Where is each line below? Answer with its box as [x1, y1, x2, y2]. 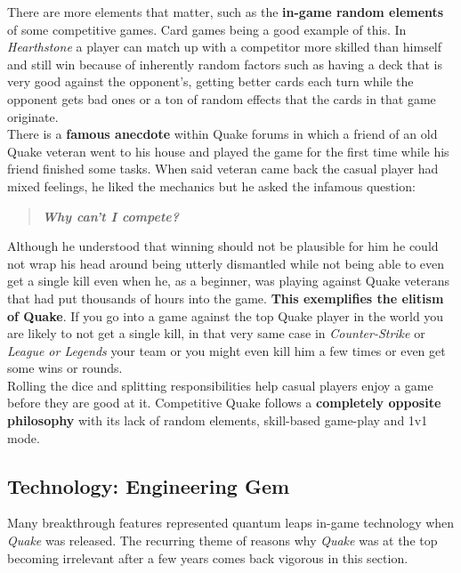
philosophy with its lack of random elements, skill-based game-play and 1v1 [7, 411, 428, 430]
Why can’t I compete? [42, 206, 180, 225]
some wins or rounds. [7, 359, 123, 377]
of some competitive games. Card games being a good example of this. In [7, 20, 407, 38]
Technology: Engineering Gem [7, 472, 290, 499]
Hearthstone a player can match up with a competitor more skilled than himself [7, 37, 442, 56]
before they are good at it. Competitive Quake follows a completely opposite [7, 393, 441, 412]
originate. [7, 107, 59, 125]
